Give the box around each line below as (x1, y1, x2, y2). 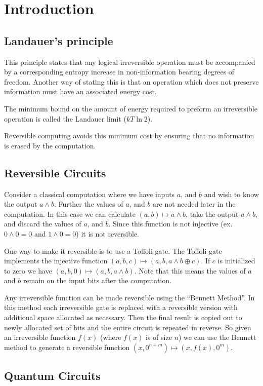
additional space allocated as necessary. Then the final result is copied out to (4, 312, 242, 323)
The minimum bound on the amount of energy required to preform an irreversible (4, 103, 257, 113)
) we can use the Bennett (178, 332, 256, 342)
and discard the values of (4, 218, 81, 229)
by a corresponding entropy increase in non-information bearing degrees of (4, 66, 235, 77)
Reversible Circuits (4, 165, 106, 180)
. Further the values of (54, 199, 123, 209)
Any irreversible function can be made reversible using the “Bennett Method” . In (4, 292, 255, 302)
